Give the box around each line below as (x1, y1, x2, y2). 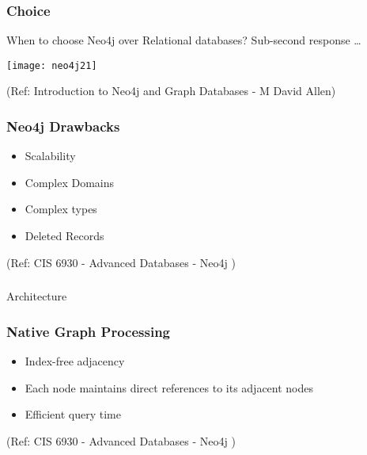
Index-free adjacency (25, 352, 125, 369)
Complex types (25, 201, 97, 217)
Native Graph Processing (6, 321, 171, 341)
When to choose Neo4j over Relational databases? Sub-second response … (6, 32, 361, 48)
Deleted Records (25, 227, 104, 244)
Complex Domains (25, 174, 115, 190)
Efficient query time (25, 406, 121, 422)
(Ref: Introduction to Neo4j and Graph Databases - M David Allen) (6, 82, 336, 99)
